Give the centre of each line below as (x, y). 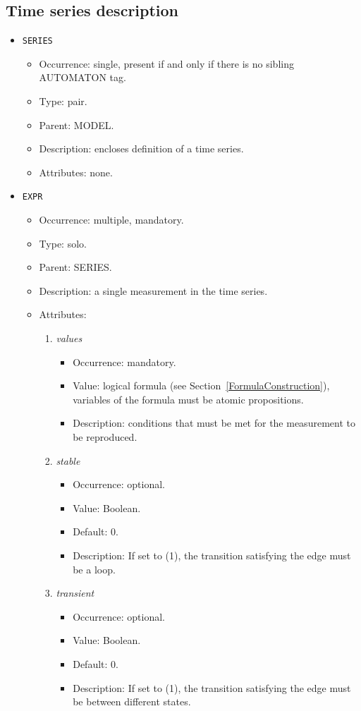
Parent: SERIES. (75, 267)
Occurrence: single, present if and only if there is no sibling (166, 63)
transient (75, 593)
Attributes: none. (76, 172)
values (69, 338)
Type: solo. (63, 243)
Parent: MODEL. (77, 124)
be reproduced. (105, 437)
